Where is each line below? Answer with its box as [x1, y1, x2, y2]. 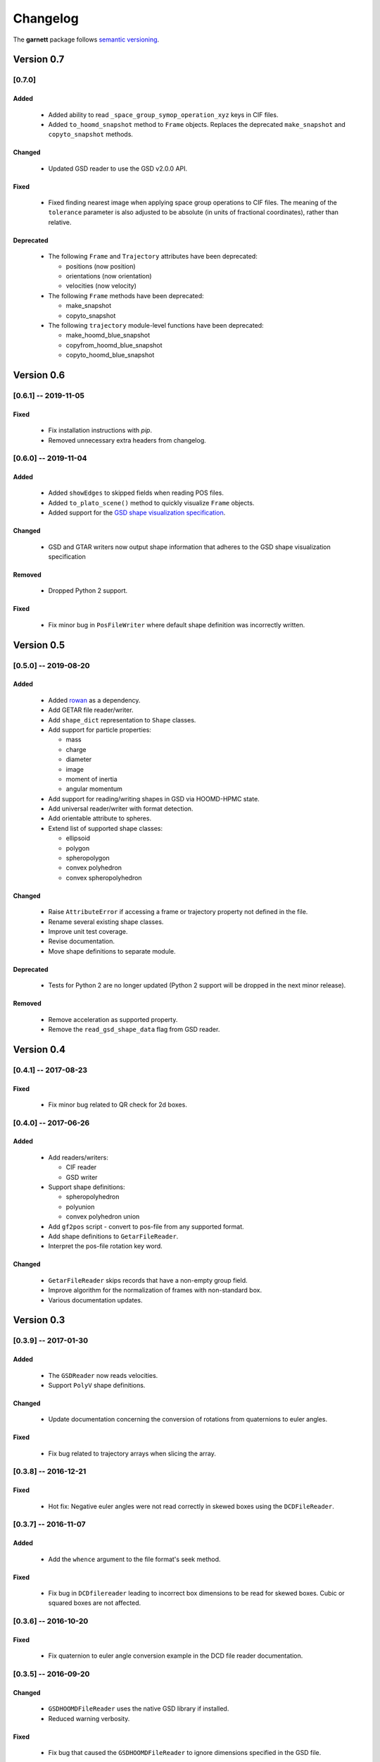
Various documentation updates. [48, 1295, 143, 1304]
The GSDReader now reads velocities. [48, 1371, 158, 1379]
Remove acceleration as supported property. [48, 1015, 178, 1023]
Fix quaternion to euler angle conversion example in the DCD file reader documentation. [48, 1651, 303, 1660]
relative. [48, 218, 72, 226]
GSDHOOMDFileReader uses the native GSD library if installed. [48, 1704, 229, 1713]
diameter [65, 755, 92, 764]
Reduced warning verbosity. [48, 1714, 130, 1723]
